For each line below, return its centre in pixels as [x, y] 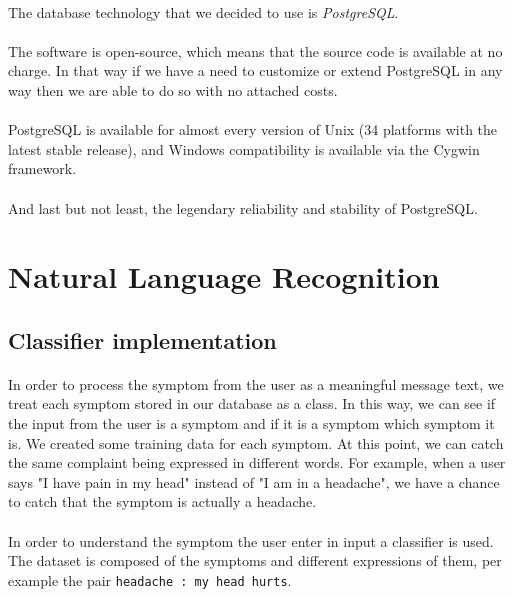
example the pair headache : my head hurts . [150, 579]
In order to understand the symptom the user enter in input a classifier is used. [251, 540]
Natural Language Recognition [224, 276]
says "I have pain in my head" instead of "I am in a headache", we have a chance [254, 481]
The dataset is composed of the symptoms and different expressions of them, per [255, 560]
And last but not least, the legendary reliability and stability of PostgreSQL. [243, 207]
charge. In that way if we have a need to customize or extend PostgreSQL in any [255, 70]
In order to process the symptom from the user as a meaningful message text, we [256, 383]
